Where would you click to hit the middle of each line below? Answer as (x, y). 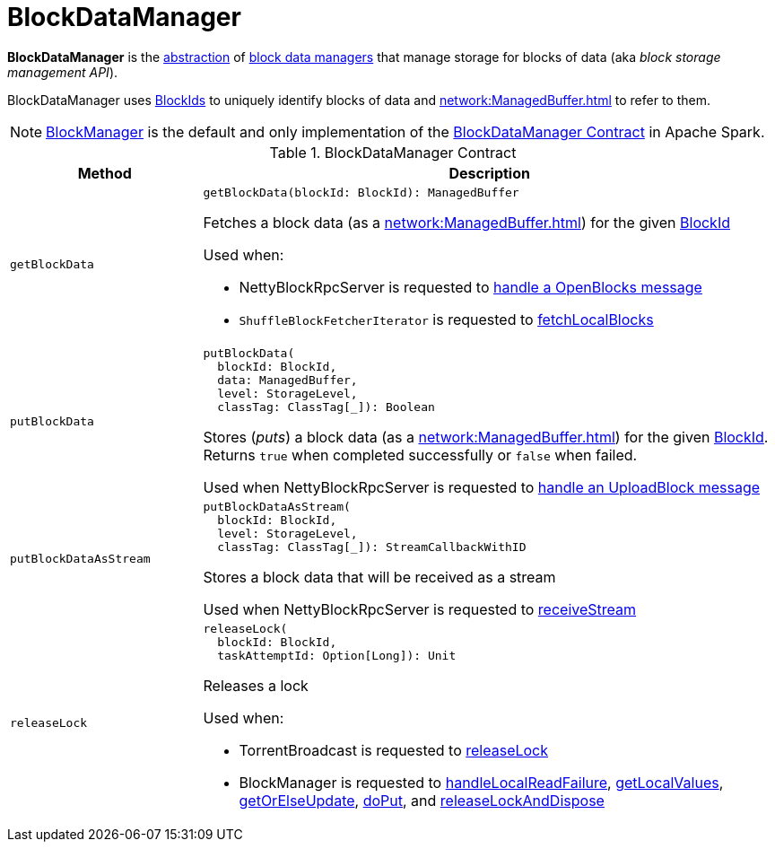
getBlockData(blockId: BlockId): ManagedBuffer (361, 192)
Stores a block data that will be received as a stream (379, 577)
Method (104, 173)
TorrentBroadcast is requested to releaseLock (394, 750)
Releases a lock (256, 685)
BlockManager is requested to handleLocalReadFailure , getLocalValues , (481, 782)
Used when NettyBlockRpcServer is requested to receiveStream (420, 609)
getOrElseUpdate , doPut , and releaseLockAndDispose (422, 800)
